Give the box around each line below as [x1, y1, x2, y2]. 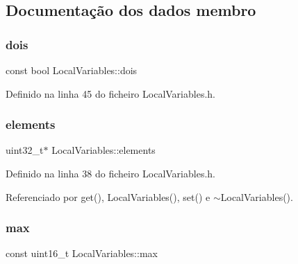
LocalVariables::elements [51, 143, 156, 157]
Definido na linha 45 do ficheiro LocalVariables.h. [6, 86, 215, 100]
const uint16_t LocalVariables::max [6, 246, 158, 261]
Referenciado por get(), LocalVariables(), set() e [6, 189, 210, 204]
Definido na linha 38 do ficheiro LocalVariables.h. [6, 166, 215, 180]
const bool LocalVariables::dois [6, 63, 138, 77]
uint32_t [6, 143, 44, 157]
